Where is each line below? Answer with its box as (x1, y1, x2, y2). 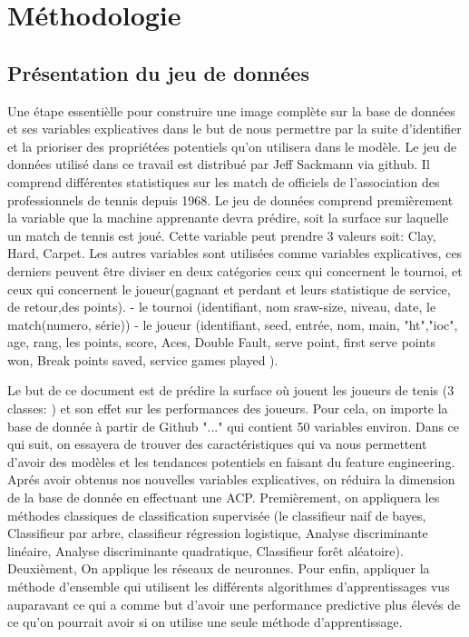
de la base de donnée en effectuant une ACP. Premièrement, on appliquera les (7, 488, 440, 507)
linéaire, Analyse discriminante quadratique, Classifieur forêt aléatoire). (7, 541, 404, 560)
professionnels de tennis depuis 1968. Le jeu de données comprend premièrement (7, 190, 454, 209)
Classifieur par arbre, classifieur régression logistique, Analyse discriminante (7, 523, 428, 542)
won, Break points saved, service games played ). (7, 350, 278, 369)
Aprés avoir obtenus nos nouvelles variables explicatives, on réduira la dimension (7, 470, 455, 489)
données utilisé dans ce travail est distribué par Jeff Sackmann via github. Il (7, 154, 430, 174)
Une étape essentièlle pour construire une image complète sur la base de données (7, 101, 455, 120)
